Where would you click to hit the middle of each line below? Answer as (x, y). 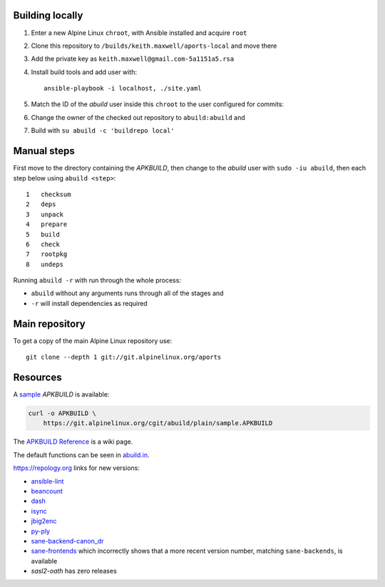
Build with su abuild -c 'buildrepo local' (103, 131)
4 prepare (47, 224)
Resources (37, 377)
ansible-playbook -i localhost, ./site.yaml (123, 88)
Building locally (48, 15)
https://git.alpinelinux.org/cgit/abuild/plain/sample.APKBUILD (158, 423)
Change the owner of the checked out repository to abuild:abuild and (138, 117)
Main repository (49, 323)
